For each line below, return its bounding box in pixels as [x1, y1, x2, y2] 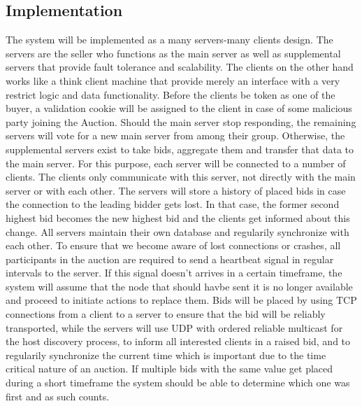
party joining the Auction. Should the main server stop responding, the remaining [6, 114, 356, 129]
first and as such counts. [6, 388, 110, 403]
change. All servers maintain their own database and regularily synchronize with [6, 224, 349, 239]
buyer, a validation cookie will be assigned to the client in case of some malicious [6, 101, 352, 115]
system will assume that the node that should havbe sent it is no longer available [6, 279, 353, 293]
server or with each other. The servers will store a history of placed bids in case [6, 183, 346, 197]
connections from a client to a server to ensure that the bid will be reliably [6, 307, 326, 321]
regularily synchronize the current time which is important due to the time [6, 347, 326, 362]
